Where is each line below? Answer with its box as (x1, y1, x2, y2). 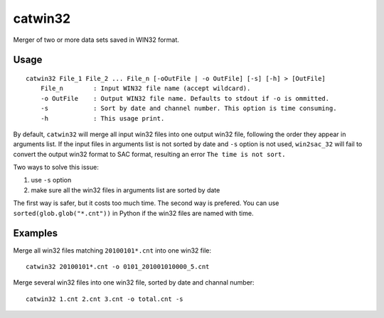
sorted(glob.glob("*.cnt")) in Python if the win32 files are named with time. (13, 209, 254, 217)
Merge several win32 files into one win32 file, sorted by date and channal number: (13, 278, 255, 287)
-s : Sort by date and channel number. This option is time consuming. (40, 104, 337, 113)
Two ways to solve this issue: (13, 163, 99, 172)
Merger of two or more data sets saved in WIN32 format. (13, 35, 179, 44)
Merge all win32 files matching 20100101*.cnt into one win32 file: (13, 246, 211, 255)
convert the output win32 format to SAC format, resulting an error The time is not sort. (13, 150, 286, 158)
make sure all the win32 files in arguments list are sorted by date (31, 185, 220, 194)
